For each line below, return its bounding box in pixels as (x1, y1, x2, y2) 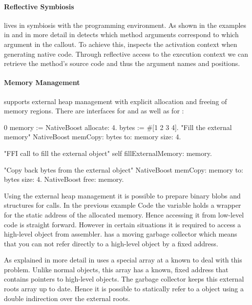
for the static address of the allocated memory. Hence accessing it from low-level (4, 209, 244, 219)
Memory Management (4, 77, 80, 87)
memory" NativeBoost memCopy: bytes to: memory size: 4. (4, 131, 181, 142)
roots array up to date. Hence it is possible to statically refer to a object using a (4, 283, 244, 294)
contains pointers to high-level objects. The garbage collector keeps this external (4, 274, 244, 284)
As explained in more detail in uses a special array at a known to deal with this (4, 255, 242, 265)
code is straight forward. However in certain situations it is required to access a (4, 219, 241, 229)
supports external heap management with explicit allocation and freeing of (4, 96, 227, 106)
